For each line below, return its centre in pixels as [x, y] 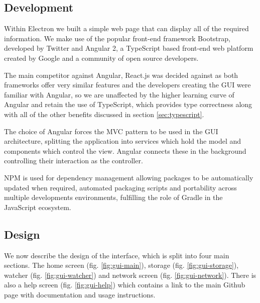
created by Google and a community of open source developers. [101, 58]
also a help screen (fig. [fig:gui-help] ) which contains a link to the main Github [125, 285]
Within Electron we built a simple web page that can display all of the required [126, 28]
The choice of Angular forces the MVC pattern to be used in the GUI [111, 131]
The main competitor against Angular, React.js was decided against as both [121, 75]
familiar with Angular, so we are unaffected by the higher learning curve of [119, 94]
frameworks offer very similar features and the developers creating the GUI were [127, 85]
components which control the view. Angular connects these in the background [125, 150]
